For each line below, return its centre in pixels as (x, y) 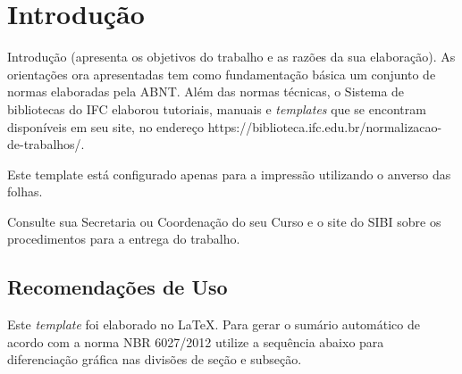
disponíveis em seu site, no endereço (106, 126)
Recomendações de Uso (118, 287)
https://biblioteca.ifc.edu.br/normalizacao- (325, 126)
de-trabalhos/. (46, 144)
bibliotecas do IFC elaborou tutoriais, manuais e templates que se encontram (217, 108)
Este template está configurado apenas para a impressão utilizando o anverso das (229, 174)
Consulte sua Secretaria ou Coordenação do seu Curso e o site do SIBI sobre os (224, 221)
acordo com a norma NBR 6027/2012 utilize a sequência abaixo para (196, 341)
